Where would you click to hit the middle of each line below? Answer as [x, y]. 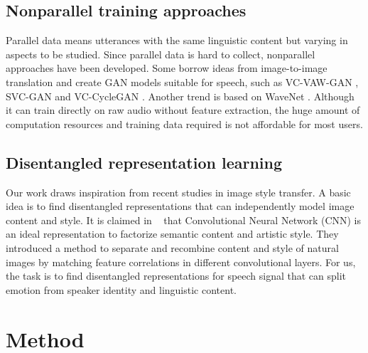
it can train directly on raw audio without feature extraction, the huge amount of [183, 110]
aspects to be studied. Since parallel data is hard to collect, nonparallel [161, 54]
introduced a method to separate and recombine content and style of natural [172, 247]
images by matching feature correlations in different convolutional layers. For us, [181, 262]
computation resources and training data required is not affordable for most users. [184, 123]
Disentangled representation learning [144, 162]
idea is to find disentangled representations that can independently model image [180, 206]
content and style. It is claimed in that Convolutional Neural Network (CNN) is [184, 220]
